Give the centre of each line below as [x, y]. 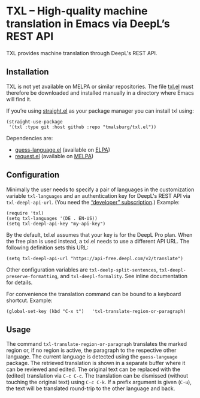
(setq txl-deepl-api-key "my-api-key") [56, 224]
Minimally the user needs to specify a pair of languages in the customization [100, 189]
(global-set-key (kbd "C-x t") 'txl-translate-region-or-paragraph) [96, 311]
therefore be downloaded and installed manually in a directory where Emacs [100, 93]
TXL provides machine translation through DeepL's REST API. [82, 53]
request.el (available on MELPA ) [54, 156]
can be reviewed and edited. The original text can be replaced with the [93, 369]
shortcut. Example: [29, 300]
